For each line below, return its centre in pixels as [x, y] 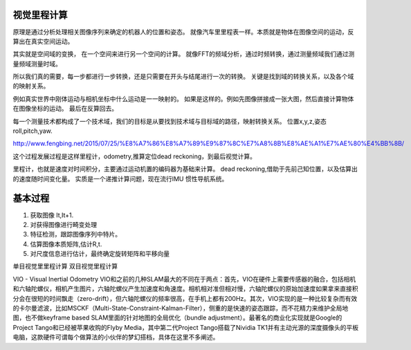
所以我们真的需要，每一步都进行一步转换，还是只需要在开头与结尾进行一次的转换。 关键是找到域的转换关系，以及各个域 [183, 77]
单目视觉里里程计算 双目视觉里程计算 [65, 266]
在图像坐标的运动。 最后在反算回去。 [65, 109]
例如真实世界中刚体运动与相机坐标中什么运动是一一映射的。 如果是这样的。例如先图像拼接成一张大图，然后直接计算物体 [183, 99]
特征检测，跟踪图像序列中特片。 [75, 234]
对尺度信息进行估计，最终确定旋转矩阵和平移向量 [100, 254]
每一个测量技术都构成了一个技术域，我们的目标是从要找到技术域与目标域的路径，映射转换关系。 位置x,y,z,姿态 [170, 121]
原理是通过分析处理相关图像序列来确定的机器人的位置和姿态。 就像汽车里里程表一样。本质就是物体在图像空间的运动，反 [183, 32]
